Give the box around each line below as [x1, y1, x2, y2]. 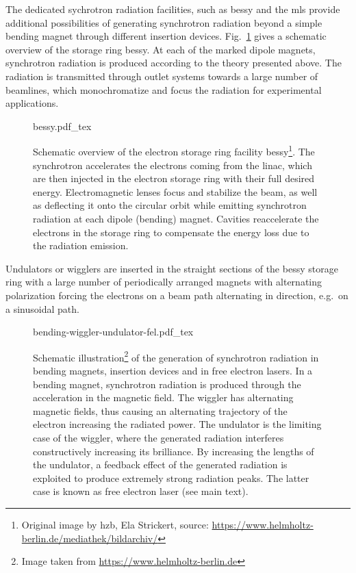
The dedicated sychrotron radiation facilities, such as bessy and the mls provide [5, 2, 340, 16]
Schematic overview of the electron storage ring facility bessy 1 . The [33, 142, 315, 158]
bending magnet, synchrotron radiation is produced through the [33, 377, 301, 391]
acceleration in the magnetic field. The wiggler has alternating [33, 390, 294, 405]
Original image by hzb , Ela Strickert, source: [21, 517, 209, 531]
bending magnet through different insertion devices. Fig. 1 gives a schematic [5, 29, 327, 43]
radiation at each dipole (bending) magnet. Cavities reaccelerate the [33, 211, 319, 225]
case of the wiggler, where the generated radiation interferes [33, 430, 284, 444]
